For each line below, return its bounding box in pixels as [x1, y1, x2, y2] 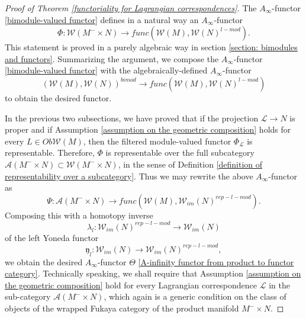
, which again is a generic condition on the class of [104, 290, 286, 303]
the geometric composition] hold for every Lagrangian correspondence [5, 278, 257, 291]
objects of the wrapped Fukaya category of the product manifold [5, 302, 239, 314]
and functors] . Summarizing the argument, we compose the [5, 52, 219, 65]
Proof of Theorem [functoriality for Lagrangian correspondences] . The [5, 2, 257, 14]
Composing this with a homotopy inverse [5, 208, 153, 221]
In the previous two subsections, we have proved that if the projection [5, 111, 259, 124]
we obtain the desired [5, 255, 83, 268]
